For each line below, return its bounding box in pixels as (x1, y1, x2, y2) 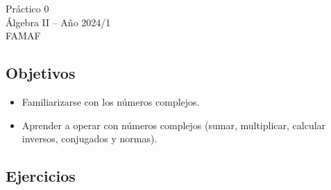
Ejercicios (6, 165, 76, 187)
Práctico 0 (6, 1, 49, 15)
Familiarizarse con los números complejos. (22, 94, 200, 108)
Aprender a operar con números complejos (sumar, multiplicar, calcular (22, 117, 326, 132)
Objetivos (6, 62, 76, 84)
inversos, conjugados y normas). (22, 131, 158, 146)
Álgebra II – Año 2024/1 (6, 15, 111, 29)
